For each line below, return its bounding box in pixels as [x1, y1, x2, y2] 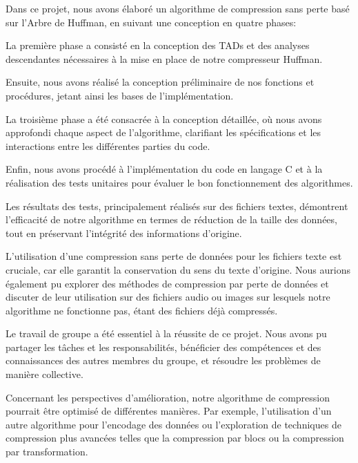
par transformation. [6, 444, 88, 459]
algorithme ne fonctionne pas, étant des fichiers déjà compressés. [6, 303, 278, 317]
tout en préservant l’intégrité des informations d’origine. [6, 225, 242, 240]
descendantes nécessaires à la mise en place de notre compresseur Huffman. [6, 51, 323, 66]
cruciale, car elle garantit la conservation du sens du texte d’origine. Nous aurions [6, 262, 350, 276]
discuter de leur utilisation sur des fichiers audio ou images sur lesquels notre [6, 290, 330, 304]
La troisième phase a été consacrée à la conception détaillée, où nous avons [6, 111, 322, 126]
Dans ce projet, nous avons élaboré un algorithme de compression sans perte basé [6, 1, 350, 15]
